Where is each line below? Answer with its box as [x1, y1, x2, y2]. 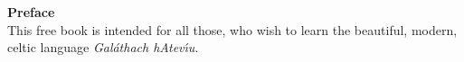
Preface [7, 3, 55, 21]
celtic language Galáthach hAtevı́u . [7, 38, 199, 57]
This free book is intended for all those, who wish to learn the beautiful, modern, [7, 20, 458, 39]
